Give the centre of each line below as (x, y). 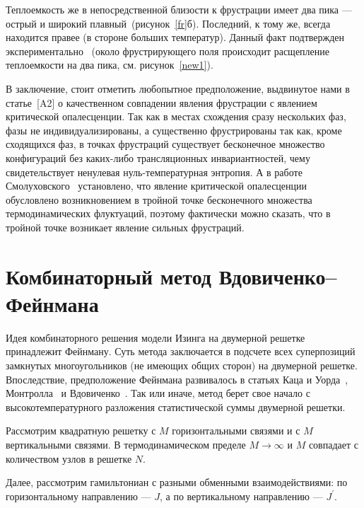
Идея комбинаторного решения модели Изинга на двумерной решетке (155, 337)
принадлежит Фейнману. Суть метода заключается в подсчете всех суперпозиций (181, 351)
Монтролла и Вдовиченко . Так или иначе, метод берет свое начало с (158, 393)
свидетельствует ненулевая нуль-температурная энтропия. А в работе (154, 172)
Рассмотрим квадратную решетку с (81, 431)
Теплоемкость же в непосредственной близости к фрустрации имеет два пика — (179, 9)
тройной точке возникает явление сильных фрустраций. (125, 227)
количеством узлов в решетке (69, 458)
